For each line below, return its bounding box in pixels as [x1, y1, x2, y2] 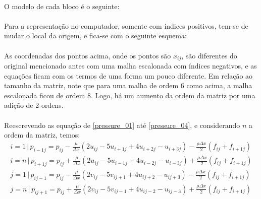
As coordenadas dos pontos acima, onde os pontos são [4, 50, 171, 60]
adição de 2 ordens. [4, 100, 64, 110]
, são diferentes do [181, 50, 237, 60]
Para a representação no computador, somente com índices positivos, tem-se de [4, 20, 248, 31]
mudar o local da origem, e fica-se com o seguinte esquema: [4, 30, 187, 41]
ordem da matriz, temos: [4, 129, 80, 140]
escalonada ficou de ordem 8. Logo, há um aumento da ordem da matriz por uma [4, 90, 255, 100]
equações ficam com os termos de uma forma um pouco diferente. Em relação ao [4, 70, 253, 81]
